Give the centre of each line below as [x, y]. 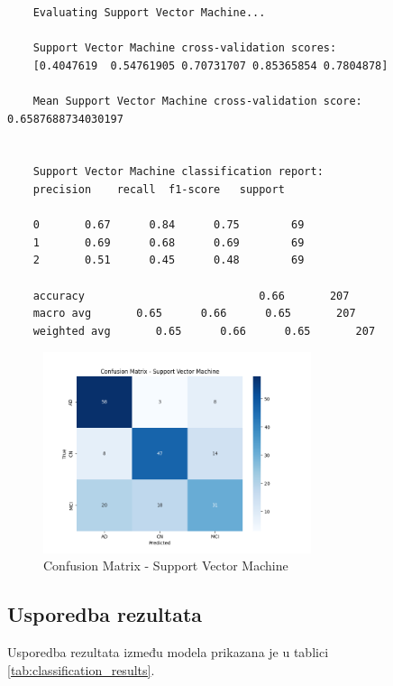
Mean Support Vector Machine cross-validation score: [197, 101]
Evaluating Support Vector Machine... [149, 13]
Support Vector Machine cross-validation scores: [185, 48]
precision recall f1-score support [159, 189]
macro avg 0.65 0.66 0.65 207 [194, 314]
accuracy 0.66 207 [191, 296]
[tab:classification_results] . [81, 669]
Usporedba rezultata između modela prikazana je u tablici [168, 652]
